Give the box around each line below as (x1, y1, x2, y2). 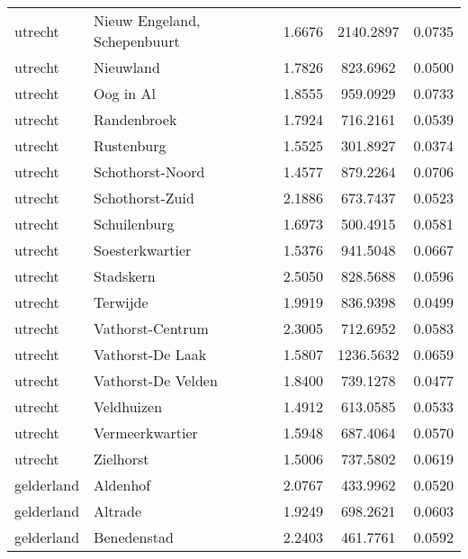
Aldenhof (94, 474, 151, 495)
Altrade (94, 500, 142, 521)
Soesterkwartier (94, 239, 192, 260)
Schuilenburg (94, 213, 175, 234)
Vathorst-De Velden (94, 370, 218, 391)
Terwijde (94, 292, 148, 312)
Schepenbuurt (94, 31, 180, 51)
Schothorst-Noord (94, 161, 205, 182)
